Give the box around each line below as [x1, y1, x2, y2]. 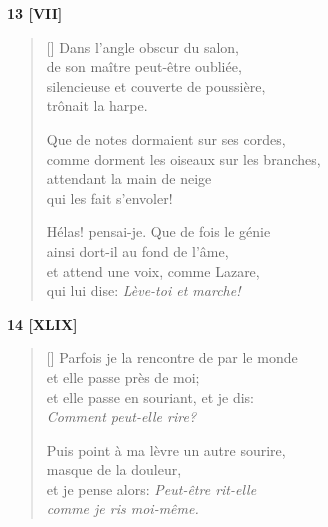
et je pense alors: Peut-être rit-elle [46, 478, 257, 499]
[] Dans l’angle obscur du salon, [46, 36, 240, 57]
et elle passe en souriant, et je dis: [46, 386, 254, 407]
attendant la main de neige [46, 168, 212, 189]
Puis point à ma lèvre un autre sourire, [46, 439, 286, 460]
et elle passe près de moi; [46, 366, 200, 387]
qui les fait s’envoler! [46, 187, 173, 208]
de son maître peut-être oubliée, [46, 56, 242, 77]
